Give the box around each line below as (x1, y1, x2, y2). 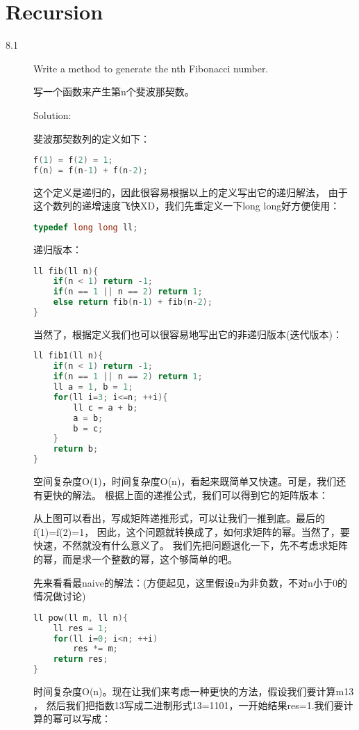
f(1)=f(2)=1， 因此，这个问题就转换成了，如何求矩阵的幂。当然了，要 (33, 524, 350, 539)
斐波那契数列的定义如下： (33, 131, 150, 145)
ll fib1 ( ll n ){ (33, 351, 103, 361)
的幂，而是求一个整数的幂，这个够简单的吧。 (33, 552, 237, 566)
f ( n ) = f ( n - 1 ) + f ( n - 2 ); (33, 165, 148, 175)
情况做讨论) (33, 589, 86, 603)
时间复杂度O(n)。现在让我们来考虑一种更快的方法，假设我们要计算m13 (33, 684, 354, 699)
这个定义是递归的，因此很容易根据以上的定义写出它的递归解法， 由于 (33, 184, 348, 199)
